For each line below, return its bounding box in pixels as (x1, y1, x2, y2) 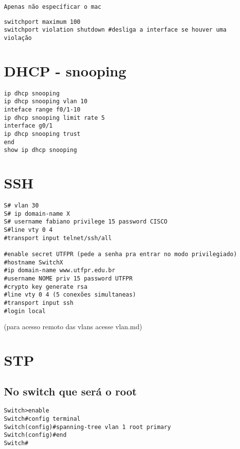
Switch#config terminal (4, 415, 81, 423)
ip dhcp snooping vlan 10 (4, 98, 87, 105)
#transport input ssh (4, 299, 74, 306)
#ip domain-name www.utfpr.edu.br (4, 267, 116, 274)
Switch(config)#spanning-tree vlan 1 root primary (4, 423, 171, 430)
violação (4, 34, 32, 41)
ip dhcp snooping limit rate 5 (4, 114, 105, 121)
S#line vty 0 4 (4, 226, 53, 234)
